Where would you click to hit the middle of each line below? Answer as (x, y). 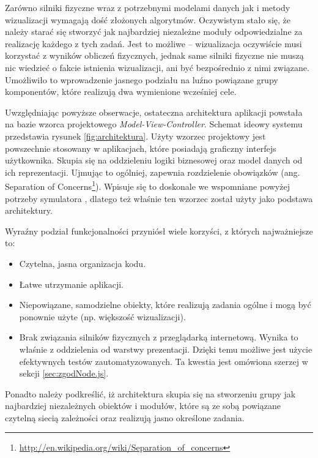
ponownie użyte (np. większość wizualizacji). (102, 316)
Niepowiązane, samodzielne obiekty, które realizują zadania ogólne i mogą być (165, 305)
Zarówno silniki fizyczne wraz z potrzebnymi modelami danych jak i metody (148, 7)
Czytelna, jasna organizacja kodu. (83, 263)
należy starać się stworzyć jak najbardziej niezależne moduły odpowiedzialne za (154, 32)
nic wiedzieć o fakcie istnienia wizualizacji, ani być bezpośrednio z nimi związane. (157, 67)
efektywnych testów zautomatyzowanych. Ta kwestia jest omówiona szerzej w (164, 361)
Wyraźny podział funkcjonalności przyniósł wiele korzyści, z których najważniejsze (159, 231)
